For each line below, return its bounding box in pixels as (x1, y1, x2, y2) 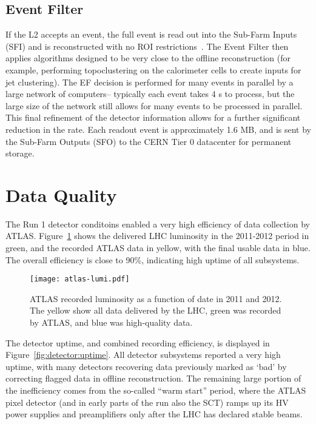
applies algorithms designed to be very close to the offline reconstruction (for (5, 52, 291, 64)
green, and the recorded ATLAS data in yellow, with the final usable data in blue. (5, 241, 311, 254)
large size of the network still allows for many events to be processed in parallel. (5, 99, 303, 112)
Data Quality (5, 182, 117, 207)
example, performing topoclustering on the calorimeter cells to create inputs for (5, 63, 301, 76)
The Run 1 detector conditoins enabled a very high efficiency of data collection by (5, 217, 310, 230)
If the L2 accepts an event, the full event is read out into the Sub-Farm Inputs (5, 28, 297, 41)
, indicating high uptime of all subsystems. (141, 253, 300, 266)
